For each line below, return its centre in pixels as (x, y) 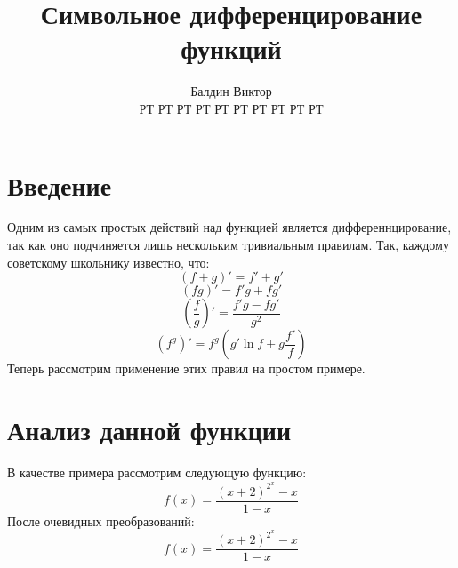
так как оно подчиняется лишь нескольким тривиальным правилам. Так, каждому (228, 245)
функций (231, 48)
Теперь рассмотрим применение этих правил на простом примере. (186, 368)
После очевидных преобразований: (101, 520)
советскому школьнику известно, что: (108, 262)
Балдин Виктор (231, 91)
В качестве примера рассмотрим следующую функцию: (157, 472)
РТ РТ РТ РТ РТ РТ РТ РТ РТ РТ (231, 108)
